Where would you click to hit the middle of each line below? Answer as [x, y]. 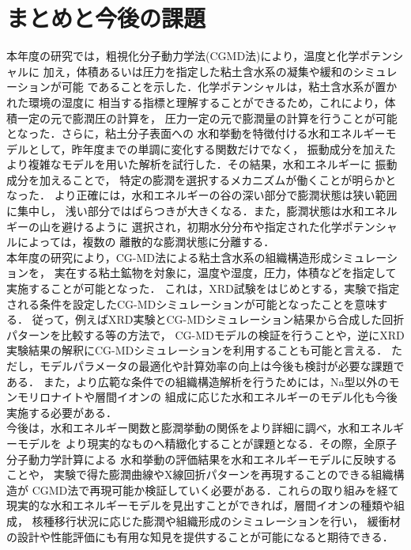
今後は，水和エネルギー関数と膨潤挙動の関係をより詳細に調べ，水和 [183, 428]
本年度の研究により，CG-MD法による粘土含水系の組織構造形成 [169, 257]
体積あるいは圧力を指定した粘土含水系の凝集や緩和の [215, 71]
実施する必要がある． [62, 412]
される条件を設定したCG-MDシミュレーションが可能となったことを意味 [192, 303]
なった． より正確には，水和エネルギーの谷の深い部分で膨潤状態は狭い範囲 [202, 195]
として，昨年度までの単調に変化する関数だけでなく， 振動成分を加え [206, 148]
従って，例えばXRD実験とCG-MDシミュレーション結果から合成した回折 [218, 319]
